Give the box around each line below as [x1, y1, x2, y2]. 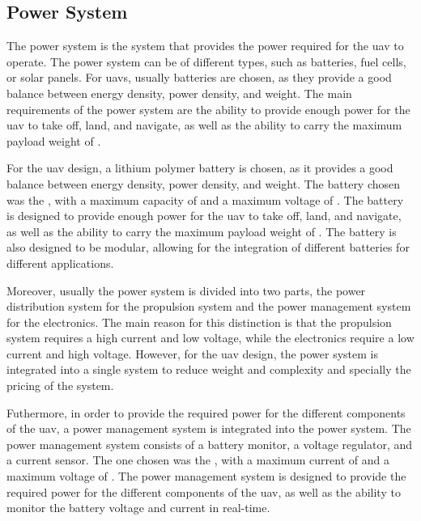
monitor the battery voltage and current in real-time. [6, 499, 270, 516]
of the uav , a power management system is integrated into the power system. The [6, 420, 411, 437]
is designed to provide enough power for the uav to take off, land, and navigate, [6, 207, 402, 224]
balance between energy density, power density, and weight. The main [6, 84, 352, 101]
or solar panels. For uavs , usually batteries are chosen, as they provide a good [6, 69, 392, 86]
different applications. [6, 254, 114, 271]
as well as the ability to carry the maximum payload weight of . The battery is [6, 222, 397, 239]
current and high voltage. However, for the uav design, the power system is [6, 345, 378, 362]
